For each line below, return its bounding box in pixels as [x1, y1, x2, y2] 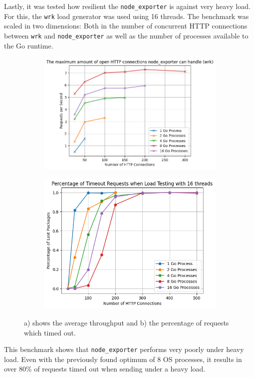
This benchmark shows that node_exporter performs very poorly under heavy [4, 344, 244, 354]
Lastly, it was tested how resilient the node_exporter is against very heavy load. [4, 1, 251, 11]
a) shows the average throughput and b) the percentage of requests [24, 317, 229, 328]
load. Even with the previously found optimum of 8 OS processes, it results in [4, 353, 242, 364]
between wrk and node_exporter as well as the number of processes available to [4, 30, 249, 40]
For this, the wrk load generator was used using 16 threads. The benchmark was [4, 10, 249, 21]
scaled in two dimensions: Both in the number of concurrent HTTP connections [4, 20, 248, 31]
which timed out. [24, 327, 76, 337]
